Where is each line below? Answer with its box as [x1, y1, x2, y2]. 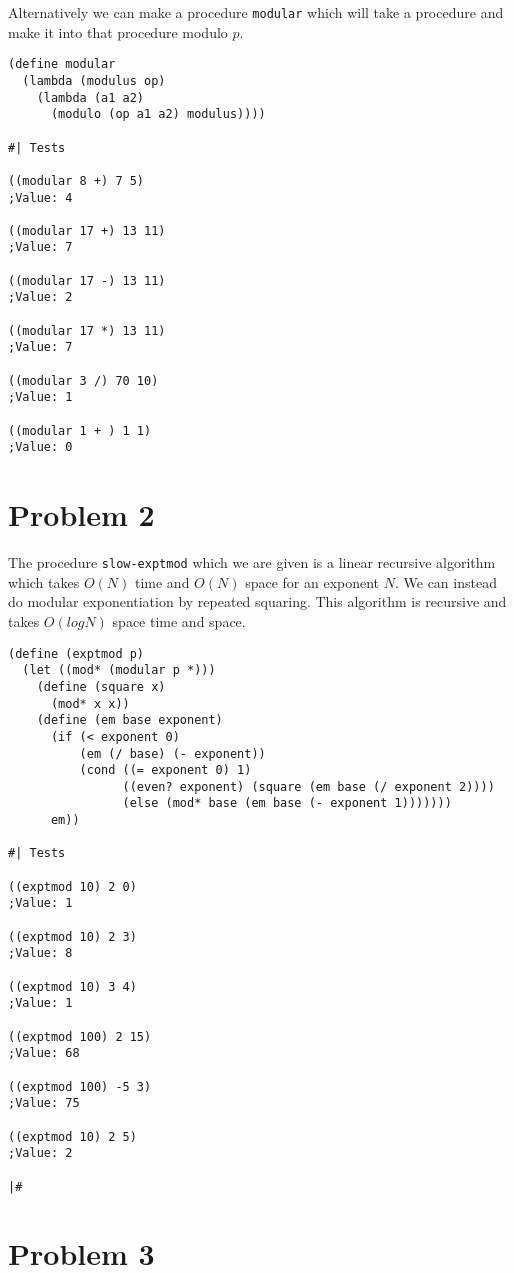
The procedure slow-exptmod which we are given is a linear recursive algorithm [8, 552, 496, 573]
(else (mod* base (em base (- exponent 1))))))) [122, 796, 452, 811]
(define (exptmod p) [8, 646, 145, 661]
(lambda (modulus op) [22, 73, 166, 88]
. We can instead [394, 571, 497, 592]
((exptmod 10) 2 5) [8, 1129, 137, 1144]
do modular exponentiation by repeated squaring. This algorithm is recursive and [8, 591, 507, 612]
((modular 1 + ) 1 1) [8, 423, 152, 438]
